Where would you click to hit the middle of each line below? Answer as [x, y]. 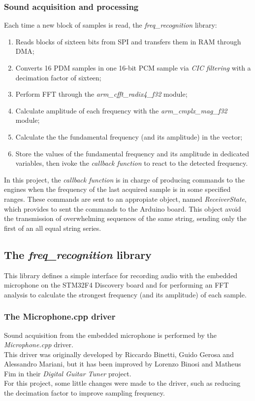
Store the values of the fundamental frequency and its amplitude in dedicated [132, 153]
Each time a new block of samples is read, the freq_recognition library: [111, 25]
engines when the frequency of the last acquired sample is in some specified [117, 189]
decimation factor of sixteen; [58, 77]
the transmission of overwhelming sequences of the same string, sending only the [125, 218]
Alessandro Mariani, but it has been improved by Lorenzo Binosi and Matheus [123, 364]
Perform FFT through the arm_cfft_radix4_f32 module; [101, 94]
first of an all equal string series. [53, 228]
